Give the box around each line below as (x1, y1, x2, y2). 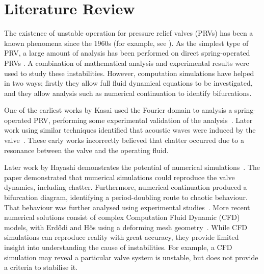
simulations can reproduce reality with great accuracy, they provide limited (4, 232, 239, 242)
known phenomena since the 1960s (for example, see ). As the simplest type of (4, 37, 249, 48)
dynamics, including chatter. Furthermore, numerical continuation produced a (4, 182, 247, 192)
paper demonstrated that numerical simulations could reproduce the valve (4, 171, 235, 182)
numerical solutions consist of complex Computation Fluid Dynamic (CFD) (4, 212, 240, 222)
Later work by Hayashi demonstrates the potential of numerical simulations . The (4, 162, 260, 172)
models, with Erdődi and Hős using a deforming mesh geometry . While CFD (4, 221, 248, 232)
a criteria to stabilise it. (4, 262, 78, 272)
